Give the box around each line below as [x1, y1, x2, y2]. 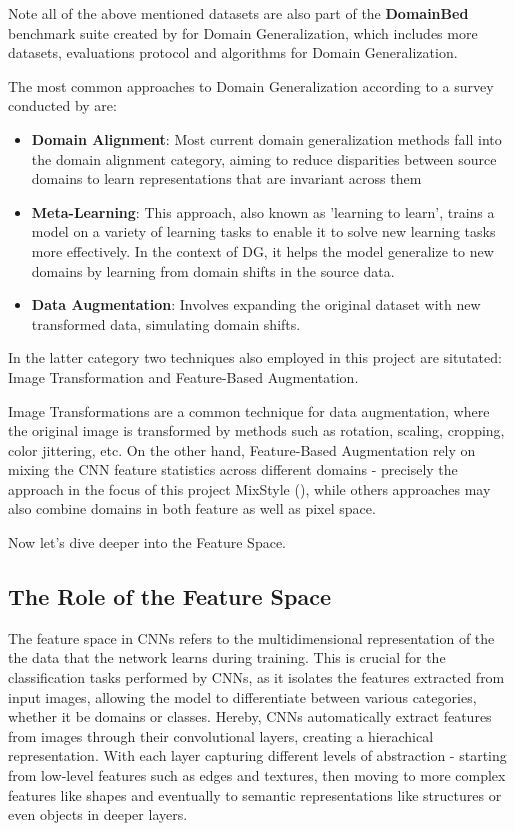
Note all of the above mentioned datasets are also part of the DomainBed [8, 3, 469, 23]
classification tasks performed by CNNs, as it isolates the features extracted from [8, 667, 505, 688]
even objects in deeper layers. [8, 804, 188, 825]
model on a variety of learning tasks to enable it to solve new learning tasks [31, 221, 496, 242]
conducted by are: [8, 95, 117, 116]
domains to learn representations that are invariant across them [31, 168, 422, 189]
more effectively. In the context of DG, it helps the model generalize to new [31, 240, 494, 261]
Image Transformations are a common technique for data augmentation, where [8, 400, 490, 421]
